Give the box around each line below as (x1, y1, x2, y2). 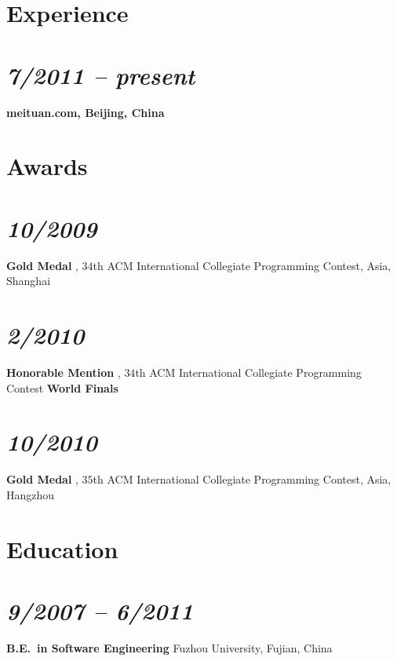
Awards (6, 150, 88, 182)
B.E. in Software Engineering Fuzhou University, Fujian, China (6, 639, 333, 656)
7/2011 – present (6, 58, 195, 91)
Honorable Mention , (6, 363, 121, 380)
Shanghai (6, 272, 51, 289)
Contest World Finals (6, 379, 118, 396)
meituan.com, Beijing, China (6, 104, 165, 120)
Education (6, 532, 118, 564)
